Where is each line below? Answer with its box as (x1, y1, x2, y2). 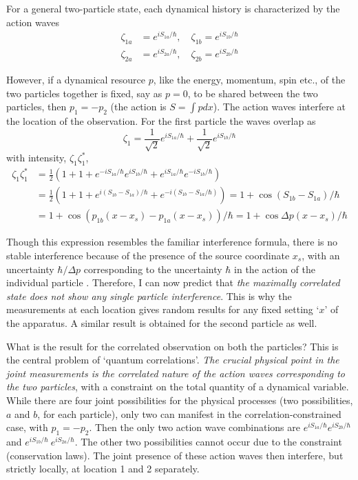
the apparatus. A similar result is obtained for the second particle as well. (6, 315, 317, 330)
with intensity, (6, 150, 67, 165)
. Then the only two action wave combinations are (89, 420, 300, 434)
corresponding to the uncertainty (83, 261, 222, 276)
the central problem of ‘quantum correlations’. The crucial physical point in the (6, 352, 339, 367)
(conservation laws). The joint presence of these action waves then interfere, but (6, 448, 344, 462)
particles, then (6, 99, 67, 114)
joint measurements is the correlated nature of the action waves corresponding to (6, 366, 345, 380)
